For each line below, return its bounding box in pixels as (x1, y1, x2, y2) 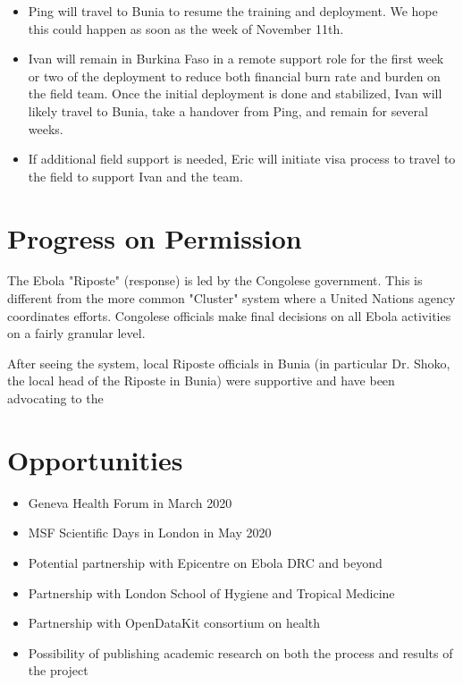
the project (28, 661, 88, 680)
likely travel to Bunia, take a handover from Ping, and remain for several (28, 101, 428, 120)
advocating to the (7, 389, 104, 408)
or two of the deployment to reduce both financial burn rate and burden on (28, 66, 441, 85)
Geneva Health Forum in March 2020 (28, 493, 232, 512)
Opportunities (7, 441, 183, 478)
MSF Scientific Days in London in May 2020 (28, 523, 272, 542)
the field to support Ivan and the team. (28, 166, 243, 185)
